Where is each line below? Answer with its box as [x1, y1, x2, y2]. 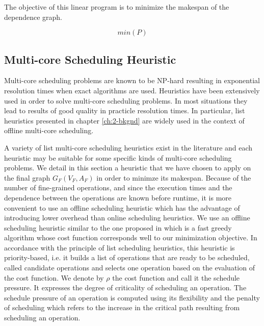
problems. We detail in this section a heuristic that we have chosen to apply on [4, 162, 251, 173]
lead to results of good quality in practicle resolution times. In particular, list [4, 105, 245, 116]
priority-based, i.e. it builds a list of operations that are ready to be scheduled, [4, 252, 250, 263]
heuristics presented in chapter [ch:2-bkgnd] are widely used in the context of [4, 115, 245, 126]
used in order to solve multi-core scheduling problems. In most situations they [4, 95, 248, 106]
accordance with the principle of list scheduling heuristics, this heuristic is [4, 242, 235, 253]
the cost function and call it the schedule [112, 272, 240, 283]
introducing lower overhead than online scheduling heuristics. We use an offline [4, 212, 250, 223]
